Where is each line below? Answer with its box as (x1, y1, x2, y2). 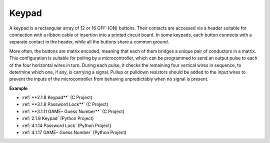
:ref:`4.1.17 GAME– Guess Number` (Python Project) (21, 129, 127, 135)
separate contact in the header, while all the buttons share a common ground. (9, 39, 169, 45)
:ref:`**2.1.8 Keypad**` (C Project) (21, 94, 92, 100)
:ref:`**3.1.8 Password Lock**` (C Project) (21, 101, 108, 107)
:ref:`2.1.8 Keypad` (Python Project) (21, 115, 94, 121)
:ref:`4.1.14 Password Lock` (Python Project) (21, 122, 111, 128)
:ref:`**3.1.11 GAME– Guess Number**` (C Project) (21, 108, 124, 114)
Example (9, 85, 28, 91)
